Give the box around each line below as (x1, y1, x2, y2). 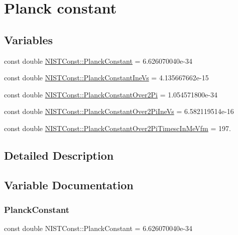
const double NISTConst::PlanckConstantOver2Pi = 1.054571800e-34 (4, 89, 217, 99)
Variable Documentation (4, 177, 134, 192)
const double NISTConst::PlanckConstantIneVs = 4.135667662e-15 (4, 72, 209, 83)
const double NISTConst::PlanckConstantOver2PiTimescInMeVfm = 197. (4, 123, 231, 133)
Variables (4, 32, 53, 47)
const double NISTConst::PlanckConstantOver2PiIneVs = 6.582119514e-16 (4, 106, 234, 116)
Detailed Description (4, 147, 114, 163)
